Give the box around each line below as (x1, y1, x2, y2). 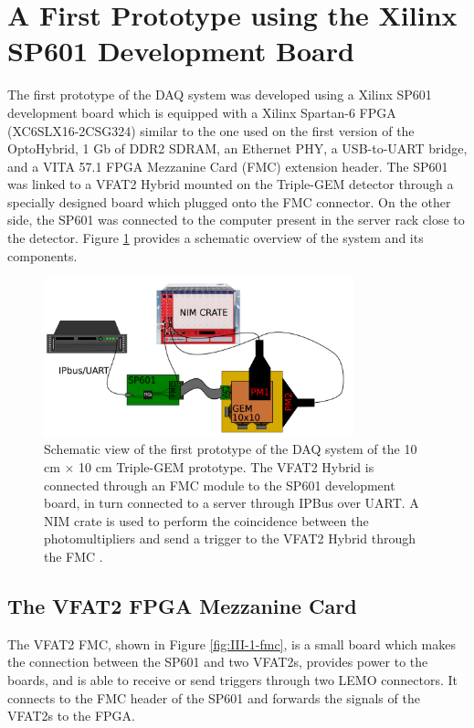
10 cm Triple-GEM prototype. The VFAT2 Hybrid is (79, 458, 374, 476)
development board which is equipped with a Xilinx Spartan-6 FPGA (7, 102, 396, 121)
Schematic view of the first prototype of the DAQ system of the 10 (44, 439, 417, 459)
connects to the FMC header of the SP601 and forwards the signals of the (7, 688, 420, 707)
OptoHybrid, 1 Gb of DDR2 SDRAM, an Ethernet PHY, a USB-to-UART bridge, (7, 139, 468, 158)
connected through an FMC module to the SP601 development (44, 475, 395, 494)
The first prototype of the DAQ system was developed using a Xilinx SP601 (7, 85, 432, 104)
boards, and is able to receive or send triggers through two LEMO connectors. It (7, 670, 458, 689)
